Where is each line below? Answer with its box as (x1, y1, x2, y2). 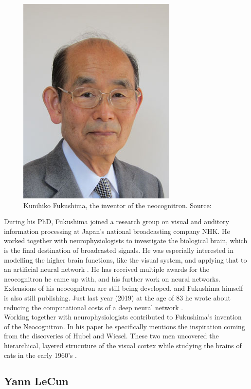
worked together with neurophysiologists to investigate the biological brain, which (4, 235, 248, 246)
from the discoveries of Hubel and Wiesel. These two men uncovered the (4, 331, 219, 341)
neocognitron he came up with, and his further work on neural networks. (4, 273, 220, 283)
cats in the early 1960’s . (4, 350, 77, 360)
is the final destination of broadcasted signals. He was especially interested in (4, 245, 234, 255)
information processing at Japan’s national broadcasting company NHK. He (4, 226, 230, 236)
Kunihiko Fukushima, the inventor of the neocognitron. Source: (23, 200, 212, 210)
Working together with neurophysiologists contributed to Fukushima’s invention (4, 312, 242, 322)
